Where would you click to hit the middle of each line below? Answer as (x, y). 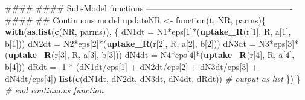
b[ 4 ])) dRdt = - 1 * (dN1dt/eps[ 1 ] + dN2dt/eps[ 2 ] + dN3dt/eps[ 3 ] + (131, 66)
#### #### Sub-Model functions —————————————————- (149, 8)
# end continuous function (54, 90)
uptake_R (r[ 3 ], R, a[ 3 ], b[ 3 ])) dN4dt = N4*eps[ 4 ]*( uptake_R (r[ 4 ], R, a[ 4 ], (151, 55)
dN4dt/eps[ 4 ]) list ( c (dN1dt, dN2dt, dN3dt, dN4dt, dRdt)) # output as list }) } (153, 78)
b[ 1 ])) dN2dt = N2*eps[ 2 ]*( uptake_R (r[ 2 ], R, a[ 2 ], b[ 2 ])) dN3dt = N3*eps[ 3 (149, 43)
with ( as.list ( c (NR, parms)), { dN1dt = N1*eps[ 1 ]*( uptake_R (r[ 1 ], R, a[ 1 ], (148, 31)
